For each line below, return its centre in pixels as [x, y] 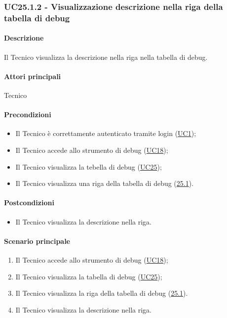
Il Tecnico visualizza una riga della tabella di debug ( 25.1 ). [105, 183]
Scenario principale [37, 241]
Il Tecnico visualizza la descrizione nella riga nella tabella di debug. [106, 57]
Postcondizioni [29, 203]
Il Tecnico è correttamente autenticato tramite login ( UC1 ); [106, 133]
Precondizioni [28, 114]
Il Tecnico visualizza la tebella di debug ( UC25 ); [89, 166]
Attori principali [33, 76]
